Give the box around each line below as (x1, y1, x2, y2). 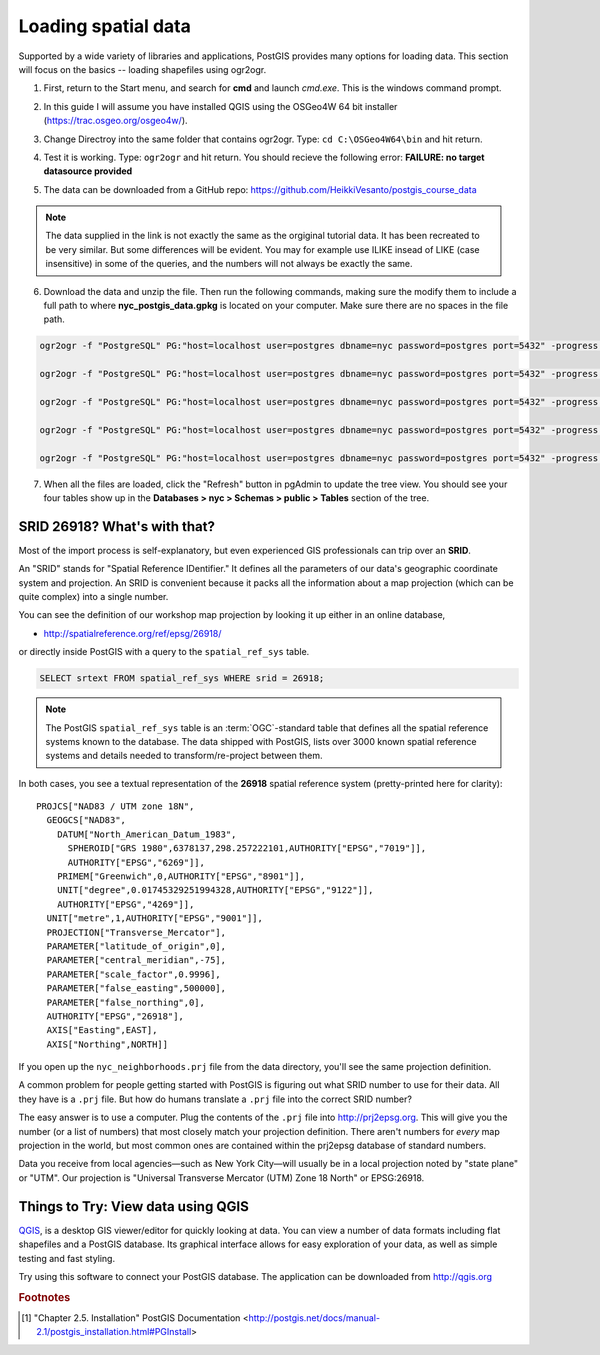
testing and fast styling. (18, 1252, 115, 1264)
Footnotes (18, 1290, 71, 1304)
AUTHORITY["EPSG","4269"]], (56, 898, 195, 910)
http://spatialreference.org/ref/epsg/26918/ (43, 627, 222, 639)
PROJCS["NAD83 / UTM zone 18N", (36, 801, 195, 812)
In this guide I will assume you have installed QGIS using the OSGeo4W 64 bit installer (43, 100, 398, 112)
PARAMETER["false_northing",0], (46, 996, 205, 1008)
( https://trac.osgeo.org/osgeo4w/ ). (43, 115, 189, 127)
